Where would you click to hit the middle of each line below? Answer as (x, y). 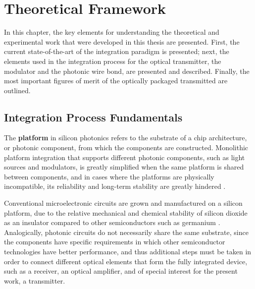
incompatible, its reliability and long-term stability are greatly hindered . (115, 186)
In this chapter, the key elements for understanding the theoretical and (112, 32)
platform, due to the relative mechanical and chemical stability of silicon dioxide (126, 212)
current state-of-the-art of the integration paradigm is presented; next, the (117, 51)
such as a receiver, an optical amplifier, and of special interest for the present (121, 271)
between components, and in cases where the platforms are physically (109, 176)
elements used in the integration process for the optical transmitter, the (113, 61)
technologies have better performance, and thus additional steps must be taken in (128, 252)
